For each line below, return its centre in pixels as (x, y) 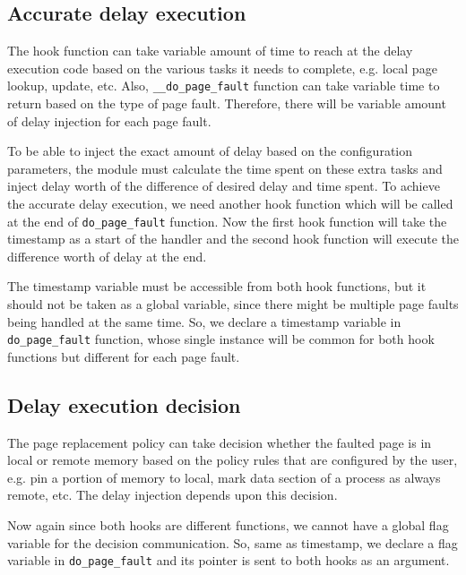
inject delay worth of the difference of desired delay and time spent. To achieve (224, 186)
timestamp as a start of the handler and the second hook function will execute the (233, 239)
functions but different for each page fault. (124, 356)
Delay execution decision (124, 404)
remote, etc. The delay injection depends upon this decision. (173, 495)
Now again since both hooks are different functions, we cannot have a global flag (228, 525)
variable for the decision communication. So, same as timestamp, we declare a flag (233, 542)
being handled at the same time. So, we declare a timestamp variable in (204, 321)
